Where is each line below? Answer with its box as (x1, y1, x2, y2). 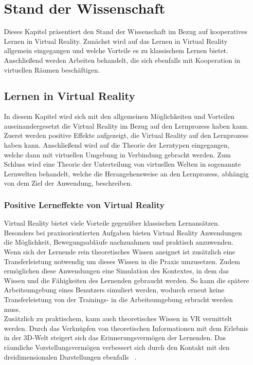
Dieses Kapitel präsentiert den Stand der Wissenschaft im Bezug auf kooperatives (4, 26, 248, 37)
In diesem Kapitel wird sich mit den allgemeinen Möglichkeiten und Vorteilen (4, 111, 235, 121)
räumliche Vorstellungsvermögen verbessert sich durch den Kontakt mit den (4, 342, 230, 352)
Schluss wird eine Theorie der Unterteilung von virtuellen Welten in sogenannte (4, 159, 241, 169)
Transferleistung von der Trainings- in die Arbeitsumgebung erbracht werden (4, 294, 233, 305)
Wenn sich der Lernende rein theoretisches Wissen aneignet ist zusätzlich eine (4, 247, 235, 257)
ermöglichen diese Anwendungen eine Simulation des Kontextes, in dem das (4, 266, 229, 276)
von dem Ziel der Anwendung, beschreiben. (4, 178, 132, 188)
